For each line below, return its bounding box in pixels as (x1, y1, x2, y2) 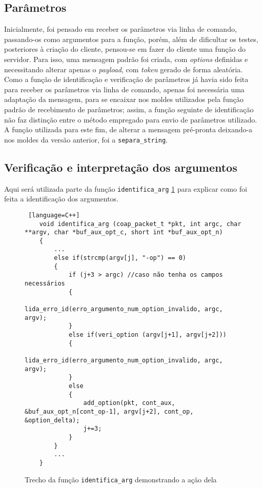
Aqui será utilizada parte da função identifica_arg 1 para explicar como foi (4, 183, 247, 194)
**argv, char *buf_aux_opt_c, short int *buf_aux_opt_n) (25, 229, 223, 236)
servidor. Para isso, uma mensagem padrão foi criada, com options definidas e (4, 53, 248, 64)
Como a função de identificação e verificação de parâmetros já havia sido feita (4, 74, 249, 85)
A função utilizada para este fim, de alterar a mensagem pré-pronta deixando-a (4, 124, 253, 135)
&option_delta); (25, 416, 80, 424)
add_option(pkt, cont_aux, (83, 399, 175, 407)
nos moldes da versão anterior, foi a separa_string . (4, 134, 168, 145)
